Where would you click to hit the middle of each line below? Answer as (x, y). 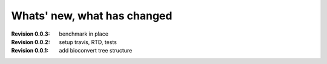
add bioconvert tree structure (96, 51)
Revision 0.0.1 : (30, 51)
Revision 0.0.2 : (31, 42)
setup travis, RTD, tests (88, 42)
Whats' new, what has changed (92, 16)
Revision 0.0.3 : (31, 34)
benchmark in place (84, 34)
